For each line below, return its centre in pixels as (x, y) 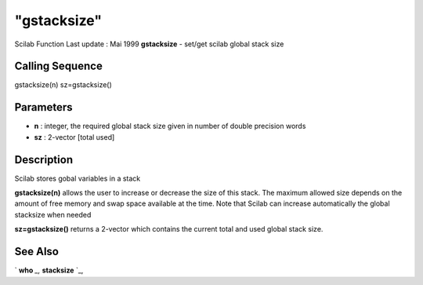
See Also (36, 252)
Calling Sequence (59, 66)
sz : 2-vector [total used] (74, 137)
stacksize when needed (53, 214)
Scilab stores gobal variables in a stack (78, 178)
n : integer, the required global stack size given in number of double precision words (170, 126)
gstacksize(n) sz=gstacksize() (63, 85)
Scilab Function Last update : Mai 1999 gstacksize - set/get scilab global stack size (149, 44)
